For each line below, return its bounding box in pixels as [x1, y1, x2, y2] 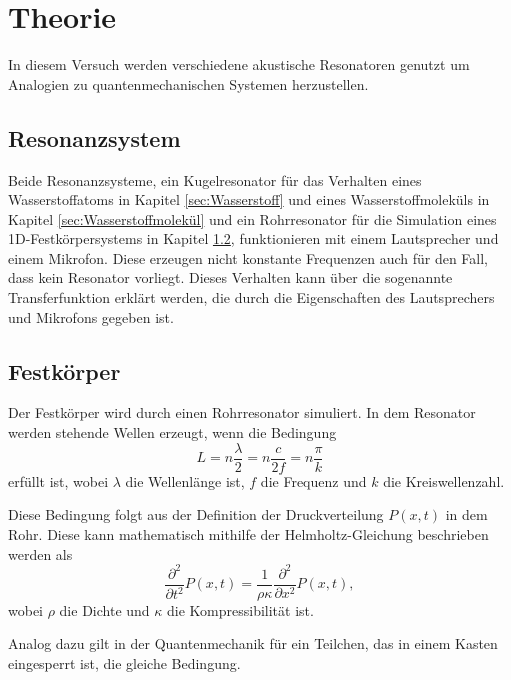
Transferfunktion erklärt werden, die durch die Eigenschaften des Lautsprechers [8, 287, 495, 308]
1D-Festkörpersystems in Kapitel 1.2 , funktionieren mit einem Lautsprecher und [8, 228, 499, 249]
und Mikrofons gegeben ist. [8, 306, 174, 327]
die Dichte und [59, 599, 150, 620]
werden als [8, 543, 73, 564]
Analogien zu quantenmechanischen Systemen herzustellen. [8, 73, 369, 94]
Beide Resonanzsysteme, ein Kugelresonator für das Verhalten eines [8, 169, 422, 190]
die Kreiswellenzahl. [383, 470, 505, 491]
